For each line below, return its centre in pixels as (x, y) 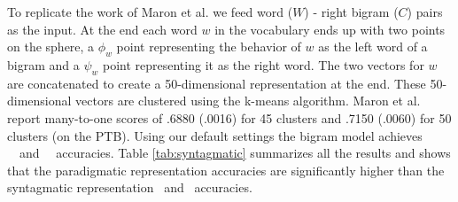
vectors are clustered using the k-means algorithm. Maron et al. (248, 101)
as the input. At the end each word (102, 29)
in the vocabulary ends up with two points (330, 29)
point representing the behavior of (209, 47)
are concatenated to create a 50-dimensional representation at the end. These (217, 83)
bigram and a (43, 64)
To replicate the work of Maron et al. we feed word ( (150, 12)
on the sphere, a (51, 47)
